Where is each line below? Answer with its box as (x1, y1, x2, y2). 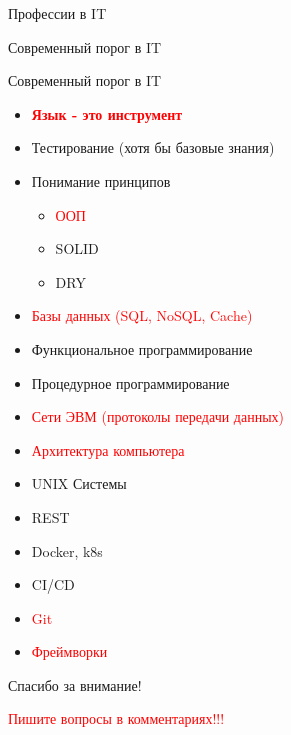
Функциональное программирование (31, 338, 253, 359)
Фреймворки (31, 641, 108, 662)
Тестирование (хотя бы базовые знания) (31, 137, 275, 158)
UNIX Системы (31, 473, 127, 494)
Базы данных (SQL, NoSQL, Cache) (31, 305, 253, 326)
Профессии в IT (8, 3, 107, 23)
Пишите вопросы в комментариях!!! (8, 708, 225, 729)
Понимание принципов (31, 170, 171, 191)
